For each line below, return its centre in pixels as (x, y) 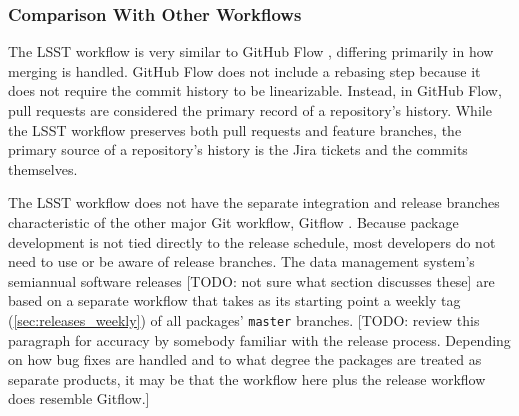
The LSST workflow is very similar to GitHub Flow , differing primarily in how (251, 51)
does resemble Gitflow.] (79, 398)
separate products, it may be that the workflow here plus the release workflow (247, 378)
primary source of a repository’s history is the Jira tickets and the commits (238, 149)
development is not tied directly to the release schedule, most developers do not (252, 241)
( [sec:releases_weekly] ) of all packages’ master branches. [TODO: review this (244, 319)
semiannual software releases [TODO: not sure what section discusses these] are (251, 280)
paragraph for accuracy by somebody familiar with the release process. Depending (259, 339)
